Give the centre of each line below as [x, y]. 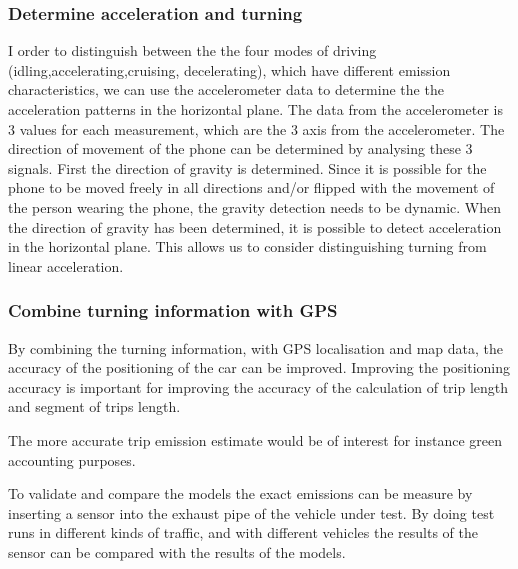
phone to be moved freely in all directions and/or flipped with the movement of [251, 187]
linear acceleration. [66, 265]
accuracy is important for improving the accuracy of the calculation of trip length [258, 386]
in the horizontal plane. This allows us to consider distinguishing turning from [247, 246]
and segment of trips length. [94, 406]
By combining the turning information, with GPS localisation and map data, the [255, 347]
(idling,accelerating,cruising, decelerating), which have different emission [229, 69]
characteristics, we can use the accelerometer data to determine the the [226, 89]
